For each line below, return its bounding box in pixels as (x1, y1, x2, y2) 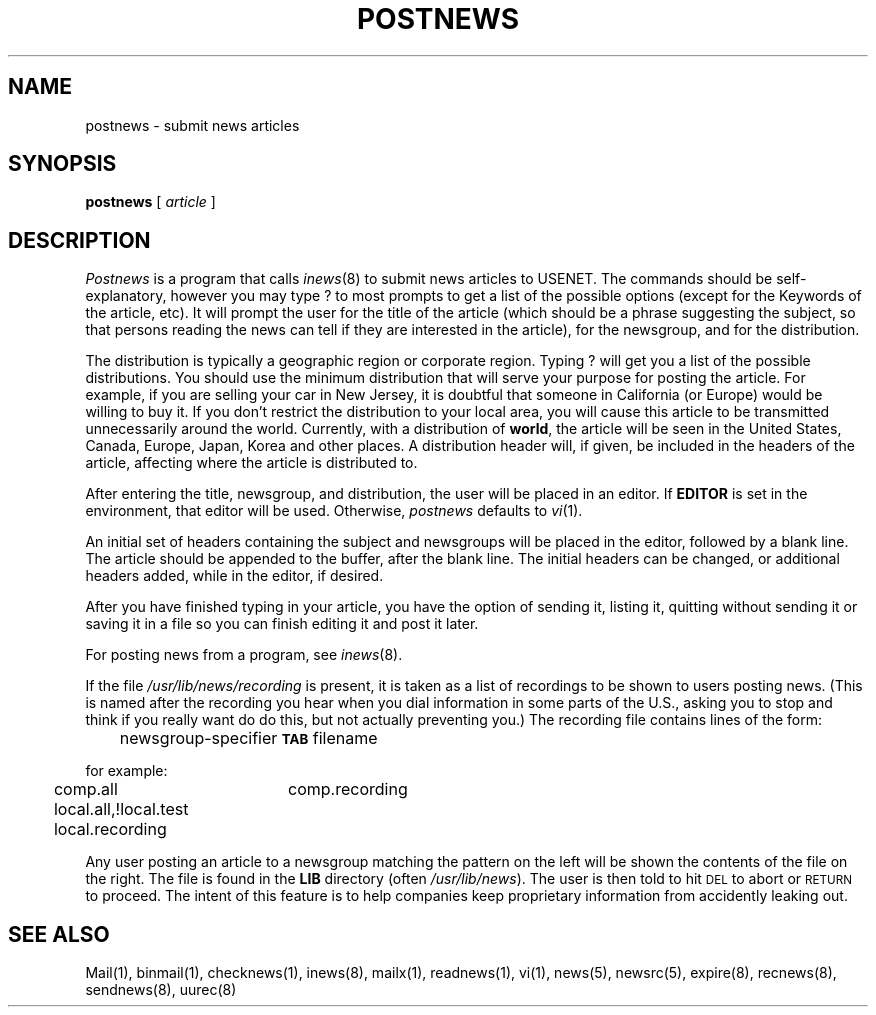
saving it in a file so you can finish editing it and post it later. (85, 615, 479, 633)
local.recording (53, 819, 167, 840)
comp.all (53, 779, 118, 800)
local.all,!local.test (53, 799, 189, 820)
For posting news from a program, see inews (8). (85, 646, 403, 664)
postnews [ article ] (85, 193, 216, 211)
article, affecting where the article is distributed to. (85, 454, 418, 472)
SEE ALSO (8, 921, 110, 947)
